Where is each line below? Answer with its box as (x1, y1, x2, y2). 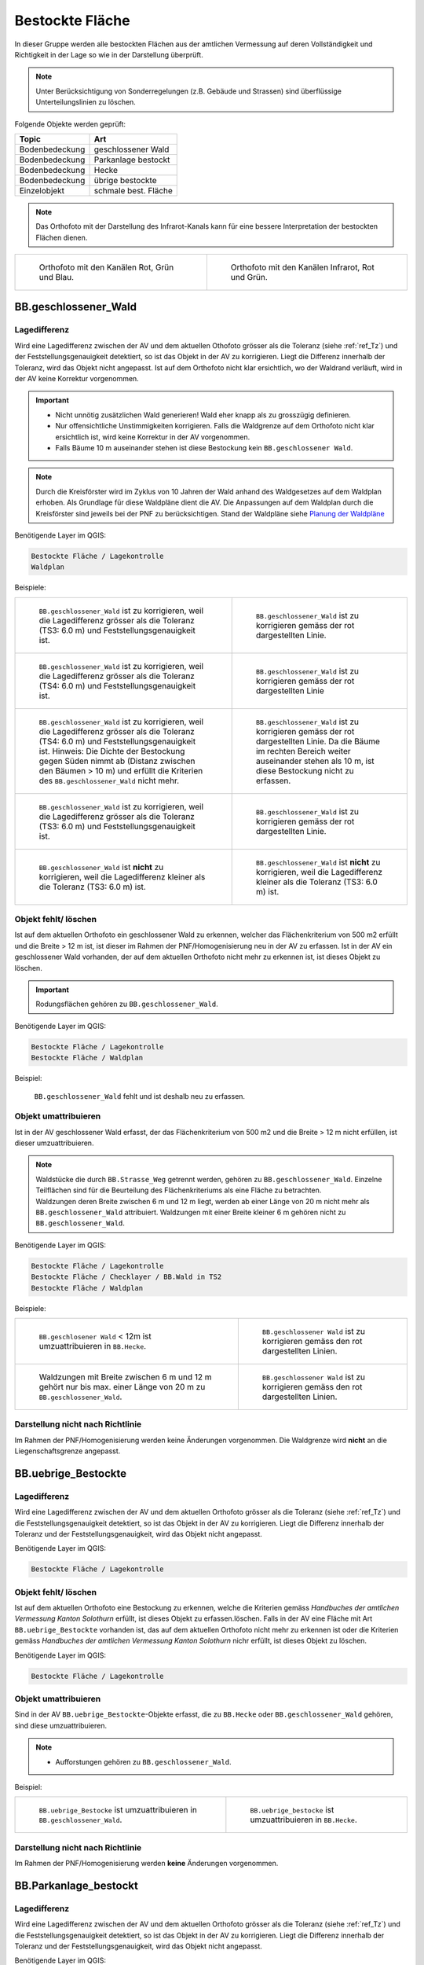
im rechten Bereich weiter (255, 745, 351, 756)
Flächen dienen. (35, 233, 88, 242)
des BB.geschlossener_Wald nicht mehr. (38, 775, 180, 786)
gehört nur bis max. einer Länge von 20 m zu (38, 1381, 206, 1392)
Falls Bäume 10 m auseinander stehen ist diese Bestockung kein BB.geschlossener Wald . (55, 443, 353, 452)
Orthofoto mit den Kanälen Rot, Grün (38, 262, 174, 273)
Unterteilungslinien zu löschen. (35, 97, 137, 107)
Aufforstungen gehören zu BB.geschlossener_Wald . (55, 1757, 232, 1766)
